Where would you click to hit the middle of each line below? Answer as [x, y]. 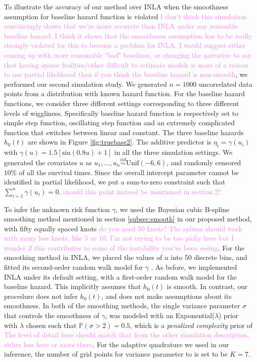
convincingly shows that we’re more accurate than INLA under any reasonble [121, 26]
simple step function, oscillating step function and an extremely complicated [120, 123]
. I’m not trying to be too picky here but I [170, 238]
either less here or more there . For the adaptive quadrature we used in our [116, 344]
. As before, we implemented [194, 267]
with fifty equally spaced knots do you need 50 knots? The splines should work [123, 228]
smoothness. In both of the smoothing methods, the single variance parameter [122, 306]
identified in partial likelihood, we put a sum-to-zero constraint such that [115, 182]
